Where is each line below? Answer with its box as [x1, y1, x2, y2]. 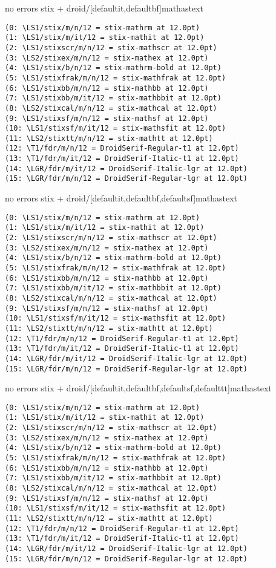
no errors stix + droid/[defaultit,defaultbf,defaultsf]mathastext [5, 192, 238, 204]
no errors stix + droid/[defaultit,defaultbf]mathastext [5, 2, 203, 14]
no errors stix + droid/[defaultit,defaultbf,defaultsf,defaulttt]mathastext [5, 382, 272, 394]
